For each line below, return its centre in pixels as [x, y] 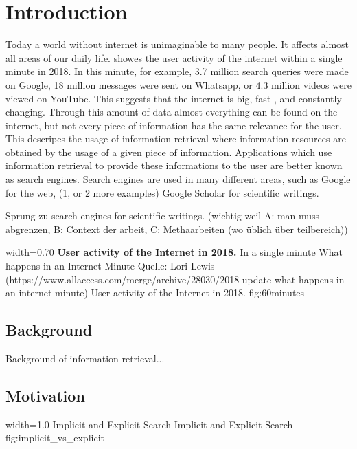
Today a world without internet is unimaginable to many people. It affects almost [177, 44]
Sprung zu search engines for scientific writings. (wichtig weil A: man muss [163, 216]
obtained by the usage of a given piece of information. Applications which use [169, 152]
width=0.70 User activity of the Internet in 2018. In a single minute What [174, 252]
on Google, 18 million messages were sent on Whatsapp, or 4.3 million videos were [178, 84]
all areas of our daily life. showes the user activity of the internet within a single [174, 57]
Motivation [45, 395]
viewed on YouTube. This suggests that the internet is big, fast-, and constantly [174, 98]
